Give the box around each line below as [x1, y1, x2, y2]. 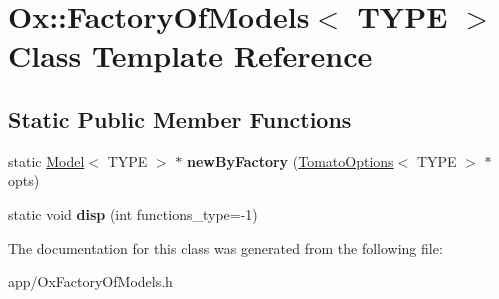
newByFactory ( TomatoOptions [186, 150, 394, 171]
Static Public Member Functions [8, 103, 352, 134]
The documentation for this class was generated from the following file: [8, 237, 443, 258]
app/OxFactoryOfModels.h [8, 271, 173, 292]
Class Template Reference [8, 35, 373, 76]
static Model [8, 150, 85, 171]
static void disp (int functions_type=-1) [8, 203, 258, 224]
